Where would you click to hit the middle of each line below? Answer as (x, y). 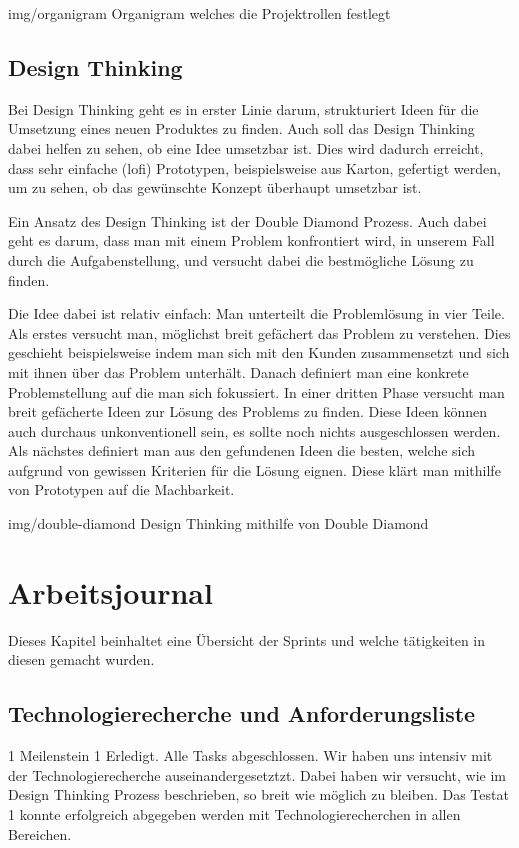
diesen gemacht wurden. (81, 659)
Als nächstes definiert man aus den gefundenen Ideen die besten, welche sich (242, 450)
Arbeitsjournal (110, 591)
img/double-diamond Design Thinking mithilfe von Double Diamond (218, 523)
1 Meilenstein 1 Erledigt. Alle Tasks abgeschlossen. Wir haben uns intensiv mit (250, 755)
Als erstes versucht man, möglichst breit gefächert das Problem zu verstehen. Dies (259, 332)
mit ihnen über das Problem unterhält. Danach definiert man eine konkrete (238, 371)
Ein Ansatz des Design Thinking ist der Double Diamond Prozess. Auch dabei (247, 220)
